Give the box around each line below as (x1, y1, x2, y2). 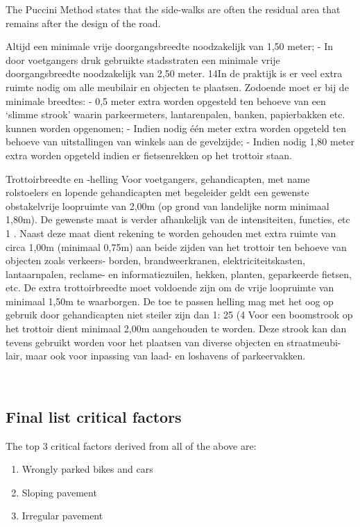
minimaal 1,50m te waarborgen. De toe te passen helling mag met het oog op (6, 293, 334, 308)
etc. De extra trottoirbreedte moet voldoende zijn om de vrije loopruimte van (6, 280, 334, 295)
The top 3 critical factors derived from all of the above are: (6, 438, 257, 453)
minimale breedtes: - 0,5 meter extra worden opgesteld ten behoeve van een (6, 93, 326, 108)
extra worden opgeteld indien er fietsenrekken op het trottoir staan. (6, 147, 293, 162)
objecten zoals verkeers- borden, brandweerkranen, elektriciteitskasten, (6, 253, 305, 268)
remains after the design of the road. (6, 15, 161, 30)
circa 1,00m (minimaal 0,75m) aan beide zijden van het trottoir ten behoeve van (6, 239, 347, 254)
